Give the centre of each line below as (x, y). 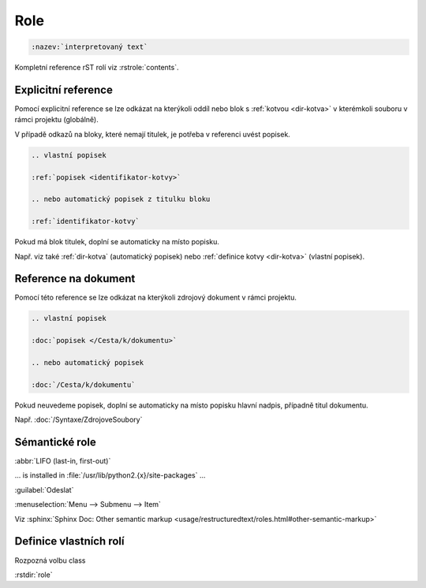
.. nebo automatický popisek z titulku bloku (121, 199)
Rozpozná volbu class (50, 560)
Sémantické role (55, 442)
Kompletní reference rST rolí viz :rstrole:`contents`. (97, 68)
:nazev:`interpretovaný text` (90, 47)
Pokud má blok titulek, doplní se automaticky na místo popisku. (117, 242)
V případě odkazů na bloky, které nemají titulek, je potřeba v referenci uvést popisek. (153, 134)
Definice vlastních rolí (69, 541)
